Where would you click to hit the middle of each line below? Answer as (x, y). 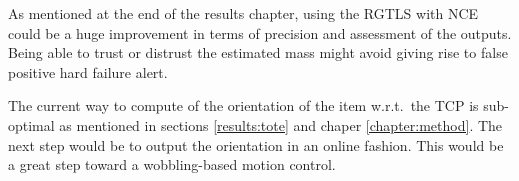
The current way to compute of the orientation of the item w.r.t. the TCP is (243, 105)
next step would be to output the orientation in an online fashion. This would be (256, 144)
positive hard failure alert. (88, 71)
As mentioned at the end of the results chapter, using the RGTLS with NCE (243, 13)
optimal (31, 124)
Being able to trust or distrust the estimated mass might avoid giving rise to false (258, 52)
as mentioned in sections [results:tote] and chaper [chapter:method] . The (281, 124)
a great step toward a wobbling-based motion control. (172, 164)
